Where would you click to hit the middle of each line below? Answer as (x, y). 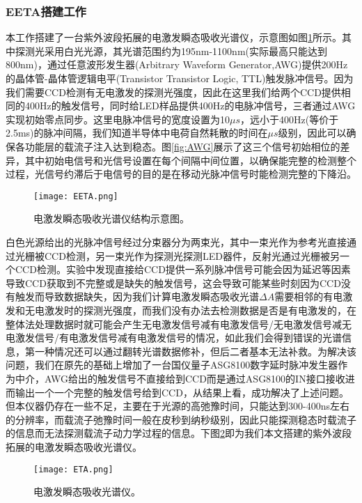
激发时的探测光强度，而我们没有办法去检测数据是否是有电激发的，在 (200, 310)
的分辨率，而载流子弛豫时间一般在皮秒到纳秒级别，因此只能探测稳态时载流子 (181, 419)
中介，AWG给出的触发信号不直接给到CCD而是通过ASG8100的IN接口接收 (180, 378)
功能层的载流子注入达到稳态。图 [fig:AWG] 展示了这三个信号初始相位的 (182, 146)
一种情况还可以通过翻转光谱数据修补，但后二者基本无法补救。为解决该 (195, 351)
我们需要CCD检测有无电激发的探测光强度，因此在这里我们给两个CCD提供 (173, 92)
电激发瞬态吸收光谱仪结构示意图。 (111, 218)
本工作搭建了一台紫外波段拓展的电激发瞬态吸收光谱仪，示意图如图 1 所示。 (174, 37)
